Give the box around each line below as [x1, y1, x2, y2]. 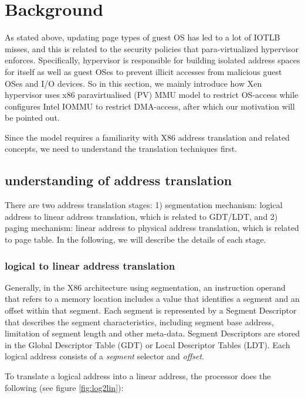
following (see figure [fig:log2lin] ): [5, 381, 124, 393]
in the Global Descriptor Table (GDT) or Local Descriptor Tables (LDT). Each [5, 338, 290, 351]
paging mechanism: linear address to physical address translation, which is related [5, 222, 299, 234]
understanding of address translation [5, 171, 232, 189]
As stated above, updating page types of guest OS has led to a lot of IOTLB [5, 31, 280, 43]
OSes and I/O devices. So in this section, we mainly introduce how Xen [5, 77, 262, 89]
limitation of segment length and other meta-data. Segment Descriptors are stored [5, 327, 300, 339]
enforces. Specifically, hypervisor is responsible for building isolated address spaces [5, 54, 300, 66]
